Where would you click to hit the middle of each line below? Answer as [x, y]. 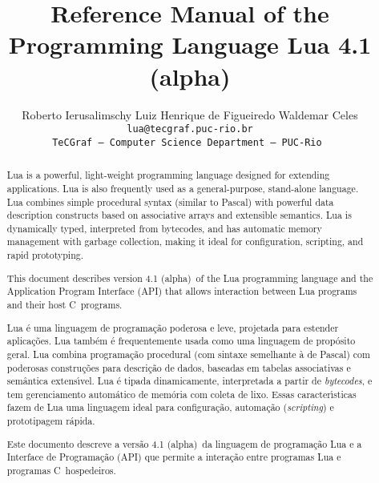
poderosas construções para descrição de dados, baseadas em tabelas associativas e [179, 367]
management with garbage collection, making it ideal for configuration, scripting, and [185, 241]
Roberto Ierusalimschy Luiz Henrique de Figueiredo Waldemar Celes [190, 114]
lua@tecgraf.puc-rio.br [190, 129]
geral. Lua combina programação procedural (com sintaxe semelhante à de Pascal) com [188, 354]
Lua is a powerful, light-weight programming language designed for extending [168, 175]
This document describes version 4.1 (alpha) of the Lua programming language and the [190, 278]
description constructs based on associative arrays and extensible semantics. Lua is [179, 215]
